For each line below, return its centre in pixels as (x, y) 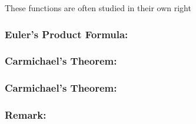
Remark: (26, 115)
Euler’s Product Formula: (67, 34)
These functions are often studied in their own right (98, 8)
